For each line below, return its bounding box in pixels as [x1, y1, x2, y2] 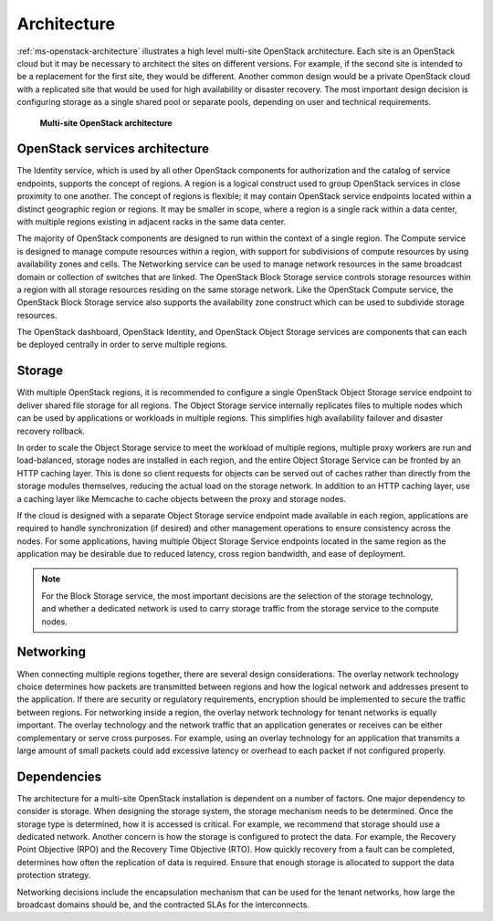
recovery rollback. [16, 425, 86, 436]
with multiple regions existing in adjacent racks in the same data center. [16, 215, 287, 227]
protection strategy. [16, 870, 91, 881]
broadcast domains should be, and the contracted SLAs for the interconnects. [16, 899, 310, 910]
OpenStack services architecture [16, 141, 210, 157]
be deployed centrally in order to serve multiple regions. [16, 339, 228, 351]
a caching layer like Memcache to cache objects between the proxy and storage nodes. [16, 493, 347, 504]
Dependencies [16, 769, 102, 784]
